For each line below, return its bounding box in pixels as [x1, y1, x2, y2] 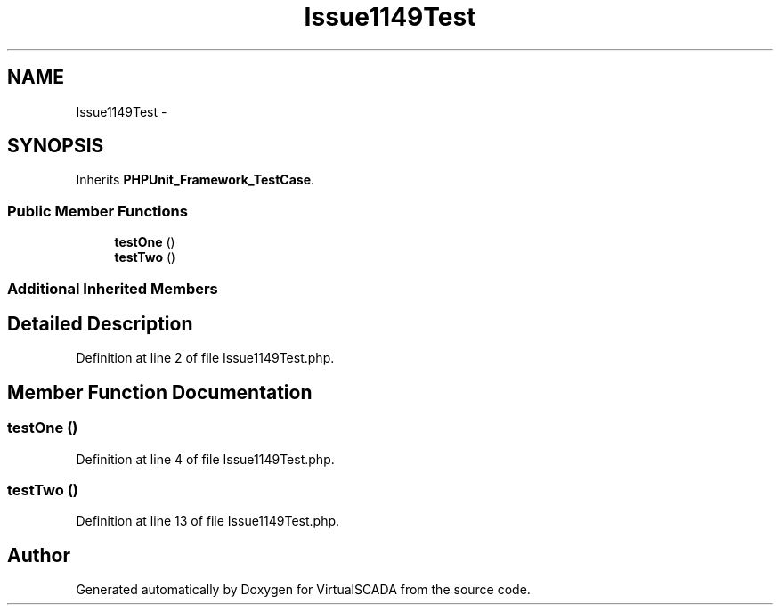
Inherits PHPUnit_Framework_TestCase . [76, 172, 315, 188]
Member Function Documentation [7, 380, 313, 404]
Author [7, 543, 70, 567]
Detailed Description [7, 312, 193, 335]
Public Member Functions [7, 201, 188, 220]
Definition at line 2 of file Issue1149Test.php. [76, 350, 335, 366]
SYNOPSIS [7, 135, 104, 158]
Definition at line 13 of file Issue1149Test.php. [76, 513, 340, 529]
